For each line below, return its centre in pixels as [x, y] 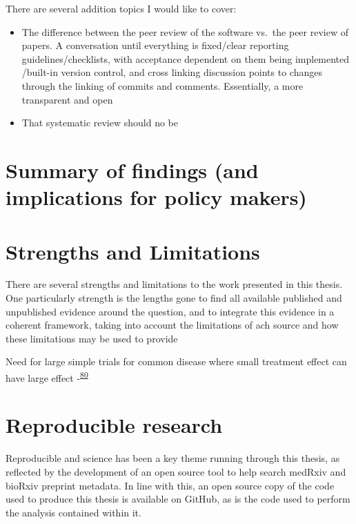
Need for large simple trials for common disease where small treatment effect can [176, 361]
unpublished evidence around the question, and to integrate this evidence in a [170, 311]
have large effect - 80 [47, 377]
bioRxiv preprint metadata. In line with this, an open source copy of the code [170, 485]
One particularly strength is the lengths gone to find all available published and [174, 298]
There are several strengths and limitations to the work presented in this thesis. [174, 284]
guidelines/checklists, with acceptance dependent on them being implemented [186, 58]
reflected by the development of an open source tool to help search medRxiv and [176, 471]
